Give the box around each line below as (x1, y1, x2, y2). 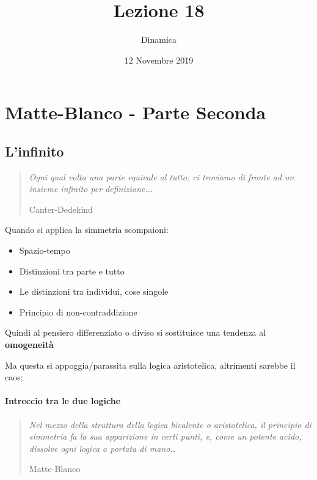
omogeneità (5, 338, 54, 351)
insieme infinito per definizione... (29, 182, 153, 195)
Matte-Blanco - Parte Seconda (5, 100, 266, 125)
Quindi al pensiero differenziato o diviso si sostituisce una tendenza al (5, 326, 266, 339)
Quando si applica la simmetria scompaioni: (5, 223, 169, 236)
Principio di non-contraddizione (19, 305, 137, 318)
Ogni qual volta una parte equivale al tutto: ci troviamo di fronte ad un (29, 170, 294, 183)
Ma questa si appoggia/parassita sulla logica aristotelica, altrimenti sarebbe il (5, 358, 296, 371)
